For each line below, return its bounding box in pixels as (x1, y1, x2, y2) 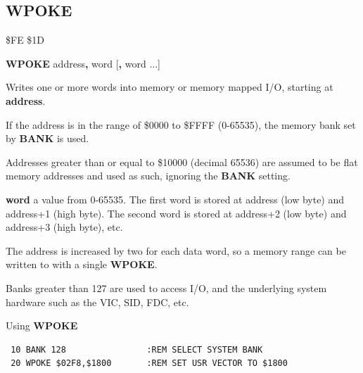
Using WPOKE (6, 318, 78, 333)
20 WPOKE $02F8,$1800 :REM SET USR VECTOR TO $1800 (11, 358, 288, 369)
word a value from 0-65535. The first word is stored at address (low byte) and (6, 191, 345, 206)
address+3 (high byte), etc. (6, 220, 123, 234)
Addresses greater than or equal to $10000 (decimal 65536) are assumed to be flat (6, 154, 358, 169)
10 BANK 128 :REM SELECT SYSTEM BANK (11, 344, 263, 355)
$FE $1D (6, 32, 45, 47)
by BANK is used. (6, 131, 89, 146)
